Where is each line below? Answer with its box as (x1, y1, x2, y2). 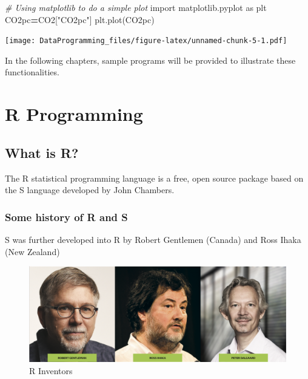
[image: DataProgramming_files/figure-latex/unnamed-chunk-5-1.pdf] (5, 36, 287, 46)
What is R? (5, 143, 79, 162)
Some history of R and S (5, 209, 128, 224)
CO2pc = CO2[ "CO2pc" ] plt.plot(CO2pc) (5, 13, 155, 26)
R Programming (5, 101, 143, 126)
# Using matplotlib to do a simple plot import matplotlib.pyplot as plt (5, 1, 267, 13)
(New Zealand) (5, 245, 60, 258)
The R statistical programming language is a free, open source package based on (5, 171, 304, 184)
